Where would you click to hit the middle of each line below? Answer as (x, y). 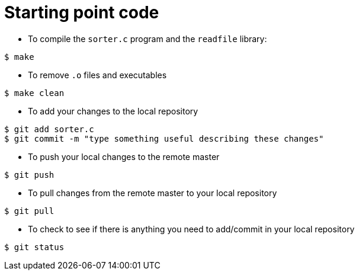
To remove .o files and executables (97, 75)
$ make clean (34, 93)
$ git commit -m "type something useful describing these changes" (164, 138)
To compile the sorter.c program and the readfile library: (148, 39)
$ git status (34, 247)
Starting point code (82, 12)
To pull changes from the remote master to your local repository (153, 193)
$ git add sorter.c (49, 129)
